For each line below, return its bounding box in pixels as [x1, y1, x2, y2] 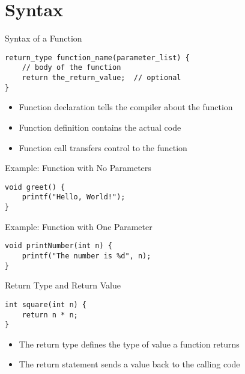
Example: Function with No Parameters [5, 161, 151, 174]
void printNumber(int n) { [5, 242, 112, 251]
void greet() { [5, 182, 65, 192]
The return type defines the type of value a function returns [19, 337, 240, 350]
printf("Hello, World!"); [22, 193, 126, 202]
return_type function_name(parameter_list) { [5, 53, 190, 62]
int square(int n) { [5, 300, 87, 309]
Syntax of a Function [5, 32, 82, 45]
